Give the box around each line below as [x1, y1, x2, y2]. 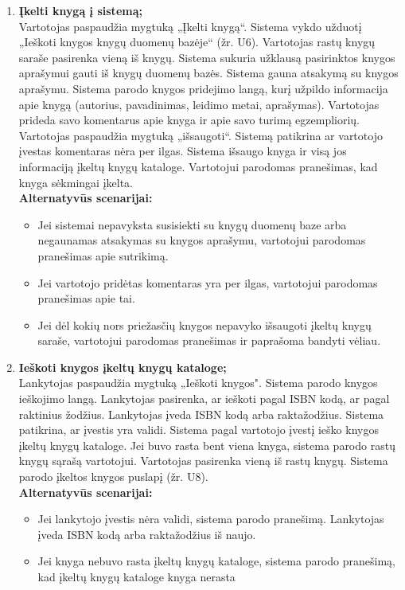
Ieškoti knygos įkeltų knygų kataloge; [18, 358, 227, 375]
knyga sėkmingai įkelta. [18, 174, 133, 190]
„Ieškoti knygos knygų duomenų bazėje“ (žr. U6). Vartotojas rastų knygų [18, 33, 376, 50]
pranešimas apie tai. [37, 290, 135, 307]
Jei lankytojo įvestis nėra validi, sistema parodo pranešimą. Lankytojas [37, 510, 384, 527]
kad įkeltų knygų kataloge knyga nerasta [37, 569, 236, 584]
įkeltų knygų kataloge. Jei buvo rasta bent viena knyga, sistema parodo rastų [18, 436, 395, 453]
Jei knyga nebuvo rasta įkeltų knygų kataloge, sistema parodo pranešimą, [37, 553, 396, 569]
